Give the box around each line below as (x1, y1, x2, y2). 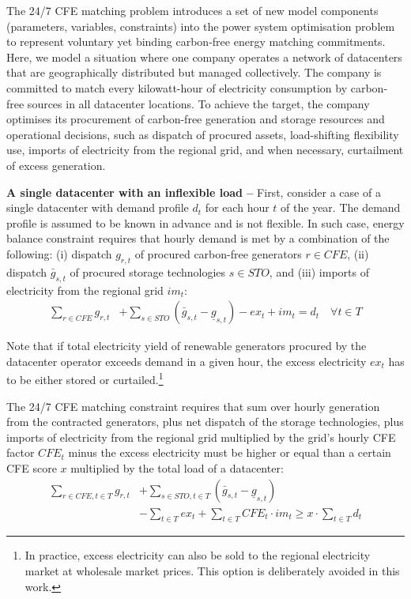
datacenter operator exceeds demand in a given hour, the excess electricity (6, 352, 367, 369)
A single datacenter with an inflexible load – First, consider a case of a (6, 183, 381, 200)
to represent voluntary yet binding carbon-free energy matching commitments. (6, 33, 386, 50)
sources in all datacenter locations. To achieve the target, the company (27, 95, 370, 111)
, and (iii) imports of (269, 263, 369, 280)
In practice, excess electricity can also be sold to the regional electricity (25, 547, 371, 563)
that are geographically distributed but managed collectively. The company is (6, 64, 382, 81)
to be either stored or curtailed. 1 (6, 369, 164, 387)
